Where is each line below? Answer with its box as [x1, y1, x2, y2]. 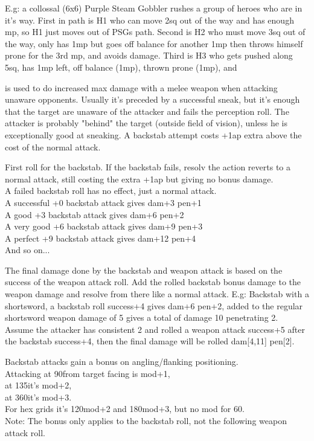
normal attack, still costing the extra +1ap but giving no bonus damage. [5, 172, 274, 185]
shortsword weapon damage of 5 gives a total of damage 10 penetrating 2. [5, 311, 278, 324]
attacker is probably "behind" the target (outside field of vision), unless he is [5, 117, 288, 129]
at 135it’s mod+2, [5, 379, 72, 391]
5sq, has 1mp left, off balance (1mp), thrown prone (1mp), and [5, 60, 237, 73]
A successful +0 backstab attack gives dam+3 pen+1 [5, 196, 202, 208]
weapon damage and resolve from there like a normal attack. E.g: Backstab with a [5, 288, 309, 300]
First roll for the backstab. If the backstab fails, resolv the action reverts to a [5, 161, 290, 173]
